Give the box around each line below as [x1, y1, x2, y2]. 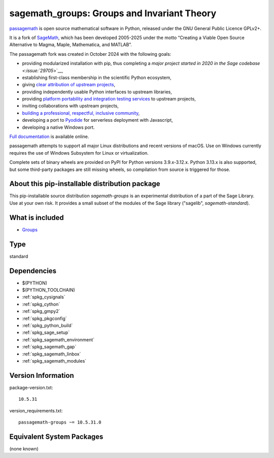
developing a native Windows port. [22, 124, 95, 130]
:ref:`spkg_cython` [22, 301, 60, 307]
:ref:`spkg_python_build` [22, 322, 73, 328]
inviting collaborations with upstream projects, [22, 103, 119, 109]
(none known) [9, 445, 39, 451]
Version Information [9, 371, 74, 380]
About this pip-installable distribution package [9, 180, 160, 188]
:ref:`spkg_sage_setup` [22, 330, 70, 336]
